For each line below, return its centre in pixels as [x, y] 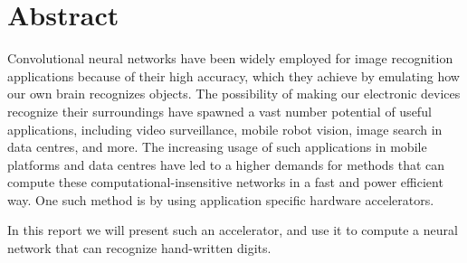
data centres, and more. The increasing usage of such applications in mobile [217, 147]
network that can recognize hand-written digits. [139, 248]
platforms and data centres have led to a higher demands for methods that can [226, 164]
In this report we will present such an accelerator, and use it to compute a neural [233, 230]
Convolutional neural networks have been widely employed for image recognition [230, 58]
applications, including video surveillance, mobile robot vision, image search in [225, 129]
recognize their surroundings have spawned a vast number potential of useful [219, 111]
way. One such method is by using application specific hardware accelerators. [221, 199]
